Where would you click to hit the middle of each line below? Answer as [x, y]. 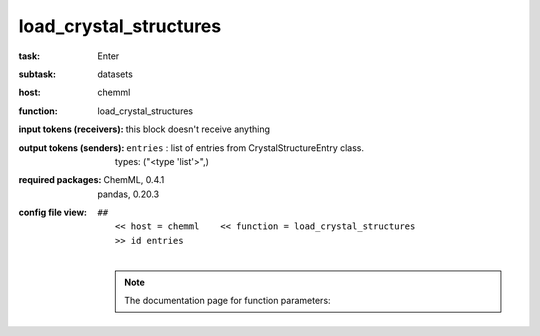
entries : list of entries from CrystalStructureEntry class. [245, 147]
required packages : [60, 180]
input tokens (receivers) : [71, 129]
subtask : [37, 74]
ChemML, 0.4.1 [134, 180]
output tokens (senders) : [71, 147]
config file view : [53, 212]
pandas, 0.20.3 [128, 194]
